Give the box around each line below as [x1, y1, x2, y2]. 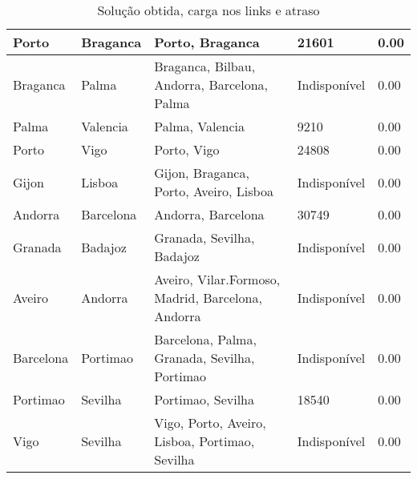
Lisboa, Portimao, [154, 432, 255, 450]
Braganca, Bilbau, [154, 57, 256, 75]
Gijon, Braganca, [154, 163, 249, 182]
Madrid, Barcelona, [154, 288, 262, 307]
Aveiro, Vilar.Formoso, [154, 270, 281, 288]
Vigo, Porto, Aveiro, [154, 413, 266, 432]
